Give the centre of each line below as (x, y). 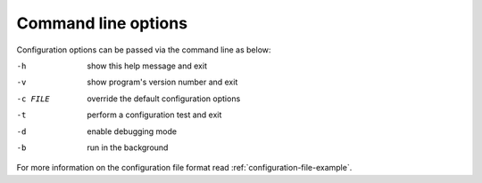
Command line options (102, 23)
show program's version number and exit (162, 82)
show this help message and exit (147, 66)
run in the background (128, 147)
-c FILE (33, 99)
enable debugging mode (132, 131)
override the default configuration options (164, 99)
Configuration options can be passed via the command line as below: (144, 50)
